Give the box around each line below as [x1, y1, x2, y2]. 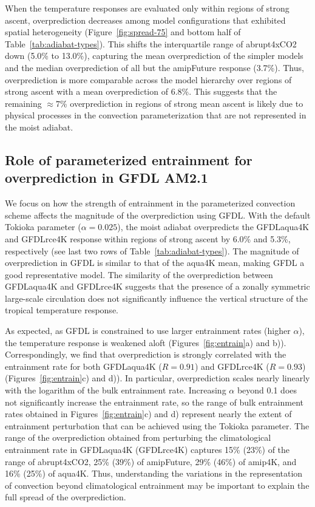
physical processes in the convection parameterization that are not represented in [5, 109, 307, 121]
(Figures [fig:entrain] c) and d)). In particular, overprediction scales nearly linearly [5, 372, 310, 384]
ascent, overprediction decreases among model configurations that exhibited [5, 13, 286, 26]
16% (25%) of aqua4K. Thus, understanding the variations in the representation [5, 467, 303, 480]
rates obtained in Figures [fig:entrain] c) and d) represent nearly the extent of [5, 407, 292, 420]
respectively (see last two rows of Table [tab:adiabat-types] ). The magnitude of [5, 244, 299, 257]
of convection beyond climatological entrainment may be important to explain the [5, 478, 310, 491]
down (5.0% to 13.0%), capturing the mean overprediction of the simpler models [5, 49, 303, 62]
